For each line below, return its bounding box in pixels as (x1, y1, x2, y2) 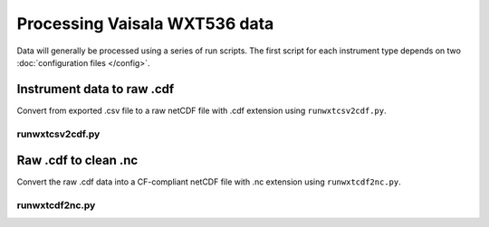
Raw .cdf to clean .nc (16, 153, 139, 168)
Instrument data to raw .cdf (16, 81, 175, 97)
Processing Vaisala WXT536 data (16, 14, 274, 33)
